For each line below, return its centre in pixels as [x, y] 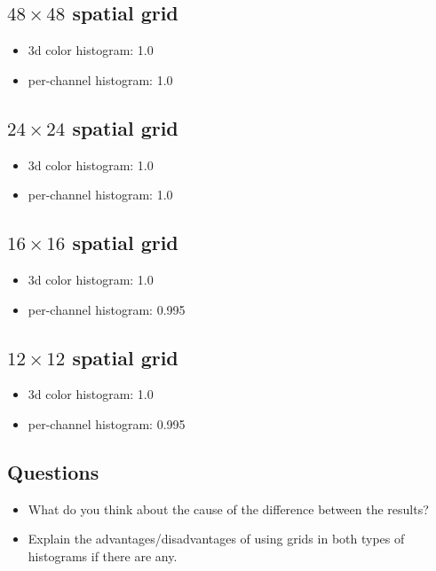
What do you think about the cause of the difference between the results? [228, 508]
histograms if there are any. [103, 555]
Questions [53, 471]
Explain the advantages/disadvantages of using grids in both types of [216, 539]
